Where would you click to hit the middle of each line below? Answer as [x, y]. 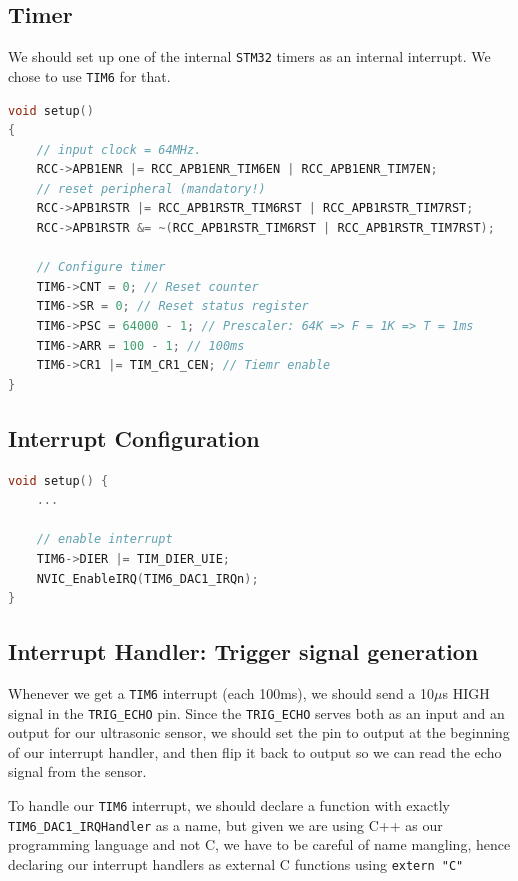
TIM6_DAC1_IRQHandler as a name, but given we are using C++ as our [225, 824]
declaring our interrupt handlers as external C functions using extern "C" [236, 863]
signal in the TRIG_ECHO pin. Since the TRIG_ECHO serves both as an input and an [256, 712]
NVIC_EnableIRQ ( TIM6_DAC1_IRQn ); [147, 578]
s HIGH [466, 692]
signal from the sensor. [77, 771]
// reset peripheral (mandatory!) [151, 188]
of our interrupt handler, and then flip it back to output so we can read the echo [255, 751]
